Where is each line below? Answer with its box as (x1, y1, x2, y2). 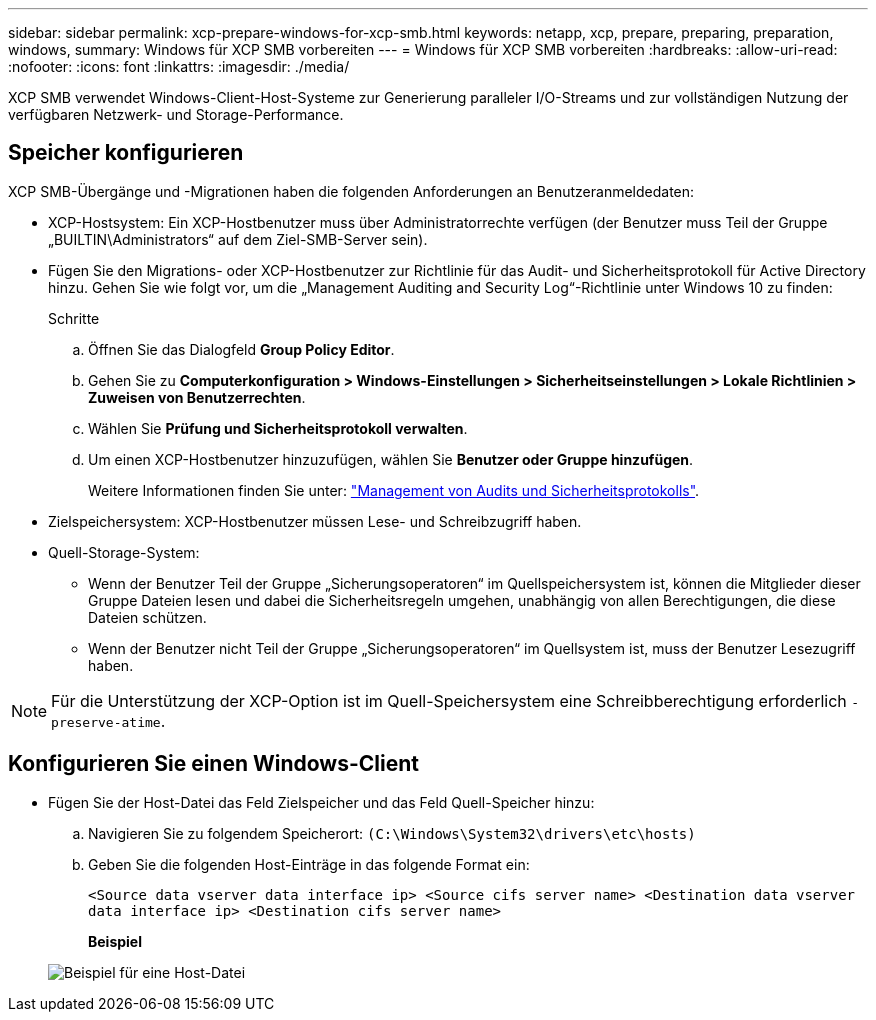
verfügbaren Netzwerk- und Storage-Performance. (8, 106, 344, 123)
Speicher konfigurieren (8, 140, 244, 166)
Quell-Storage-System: (48, 543, 200, 561)
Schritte (48, 309, 100, 327)
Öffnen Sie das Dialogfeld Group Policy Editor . (88, 340, 395, 358)
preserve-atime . (51, 710, 166, 731)
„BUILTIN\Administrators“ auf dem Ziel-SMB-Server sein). (48, 230, 428, 248)
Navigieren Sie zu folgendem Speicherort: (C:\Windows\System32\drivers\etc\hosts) (88, 824, 696, 842)
